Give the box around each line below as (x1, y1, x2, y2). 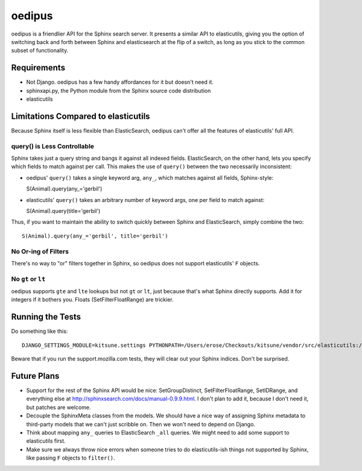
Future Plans (11, 371, 60, 381)
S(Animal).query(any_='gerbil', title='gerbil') (22, 232, 168, 239)
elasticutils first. (26, 437, 66, 444)
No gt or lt (11, 274, 46, 283)
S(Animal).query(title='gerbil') (26, 207, 101, 215)
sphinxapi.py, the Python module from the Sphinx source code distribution (26, 87, 211, 94)
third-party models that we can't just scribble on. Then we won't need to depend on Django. (26, 420, 256, 428)
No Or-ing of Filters (11, 247, 69, 256)
